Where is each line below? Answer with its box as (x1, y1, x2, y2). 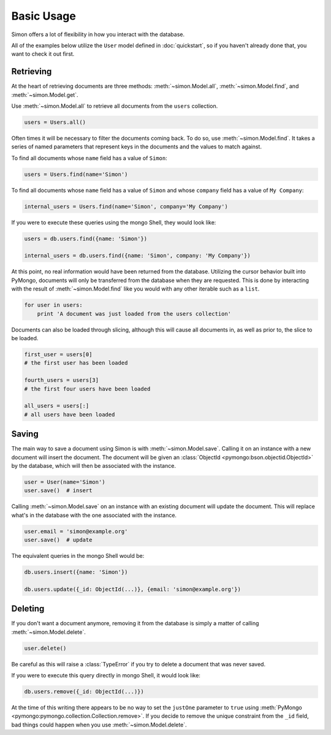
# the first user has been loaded (24, 359, 128, 367)
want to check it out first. (11, 50, 75, 58)
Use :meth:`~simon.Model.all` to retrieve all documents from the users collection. (11, 102, 218, 110)
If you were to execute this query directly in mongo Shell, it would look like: (11, 672, 200, 679)
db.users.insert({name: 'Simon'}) (24, 569, 128, 576)
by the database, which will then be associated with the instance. (11, 462, 176, 469)
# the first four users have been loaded (24, 385, 151, 392)
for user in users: (24, 302, 83, 309)
